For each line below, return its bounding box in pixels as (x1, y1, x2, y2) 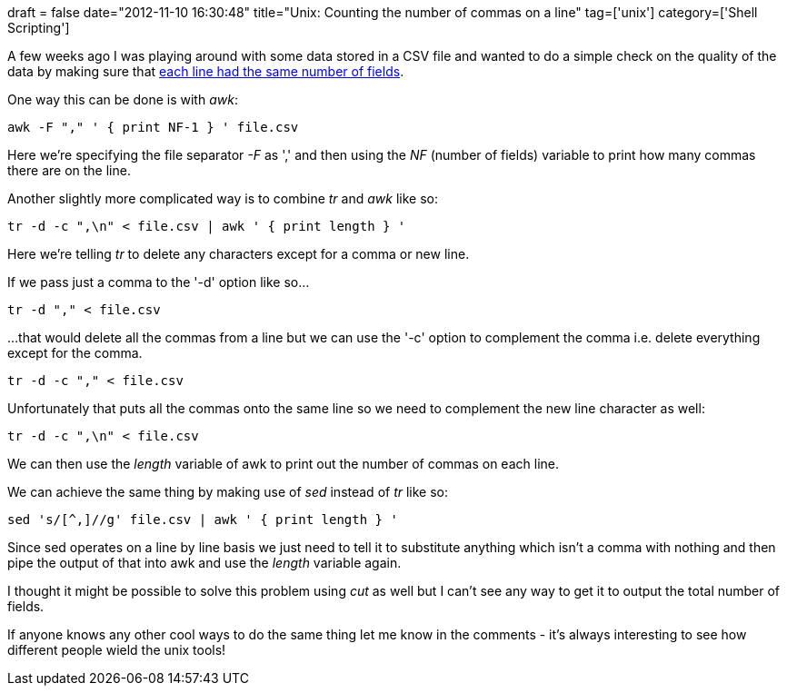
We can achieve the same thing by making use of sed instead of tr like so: (7, 484, 449, 500)
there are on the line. (7, 163, 131, 178)
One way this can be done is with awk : (7, 92, 238, 107)
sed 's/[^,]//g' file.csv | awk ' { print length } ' (7, 512, 398, 527)
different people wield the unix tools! (7, 642, 226, 658)
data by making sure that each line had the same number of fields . (7, 64, 404, 79)
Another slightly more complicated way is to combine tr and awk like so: (7, 191, 438, 206)
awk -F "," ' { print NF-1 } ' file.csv (7, 120, 299, 134)
